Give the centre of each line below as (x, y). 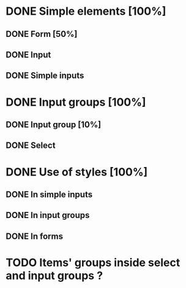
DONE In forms (35, 236)
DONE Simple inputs (45, 76)
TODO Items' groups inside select (93, 263)
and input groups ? (54, 275)
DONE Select (31, 146)
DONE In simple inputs (49, 194)
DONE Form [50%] (42, 34)
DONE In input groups (48, 215)
